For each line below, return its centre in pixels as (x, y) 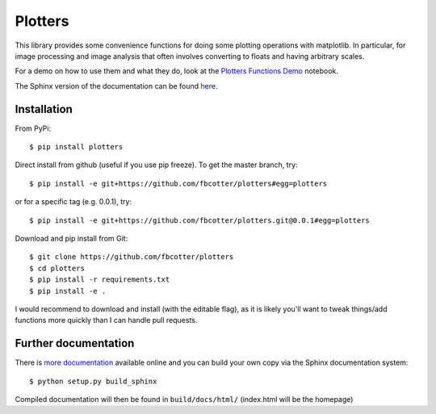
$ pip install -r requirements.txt (100, 280)
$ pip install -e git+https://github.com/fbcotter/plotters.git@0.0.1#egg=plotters (200, 220)
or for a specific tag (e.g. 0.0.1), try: (73, 202)
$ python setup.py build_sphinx (93, 381)
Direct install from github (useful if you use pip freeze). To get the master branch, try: (156, 165)
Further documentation (75, 343)
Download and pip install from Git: (71, 238)
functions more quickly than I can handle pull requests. (106, 320)
